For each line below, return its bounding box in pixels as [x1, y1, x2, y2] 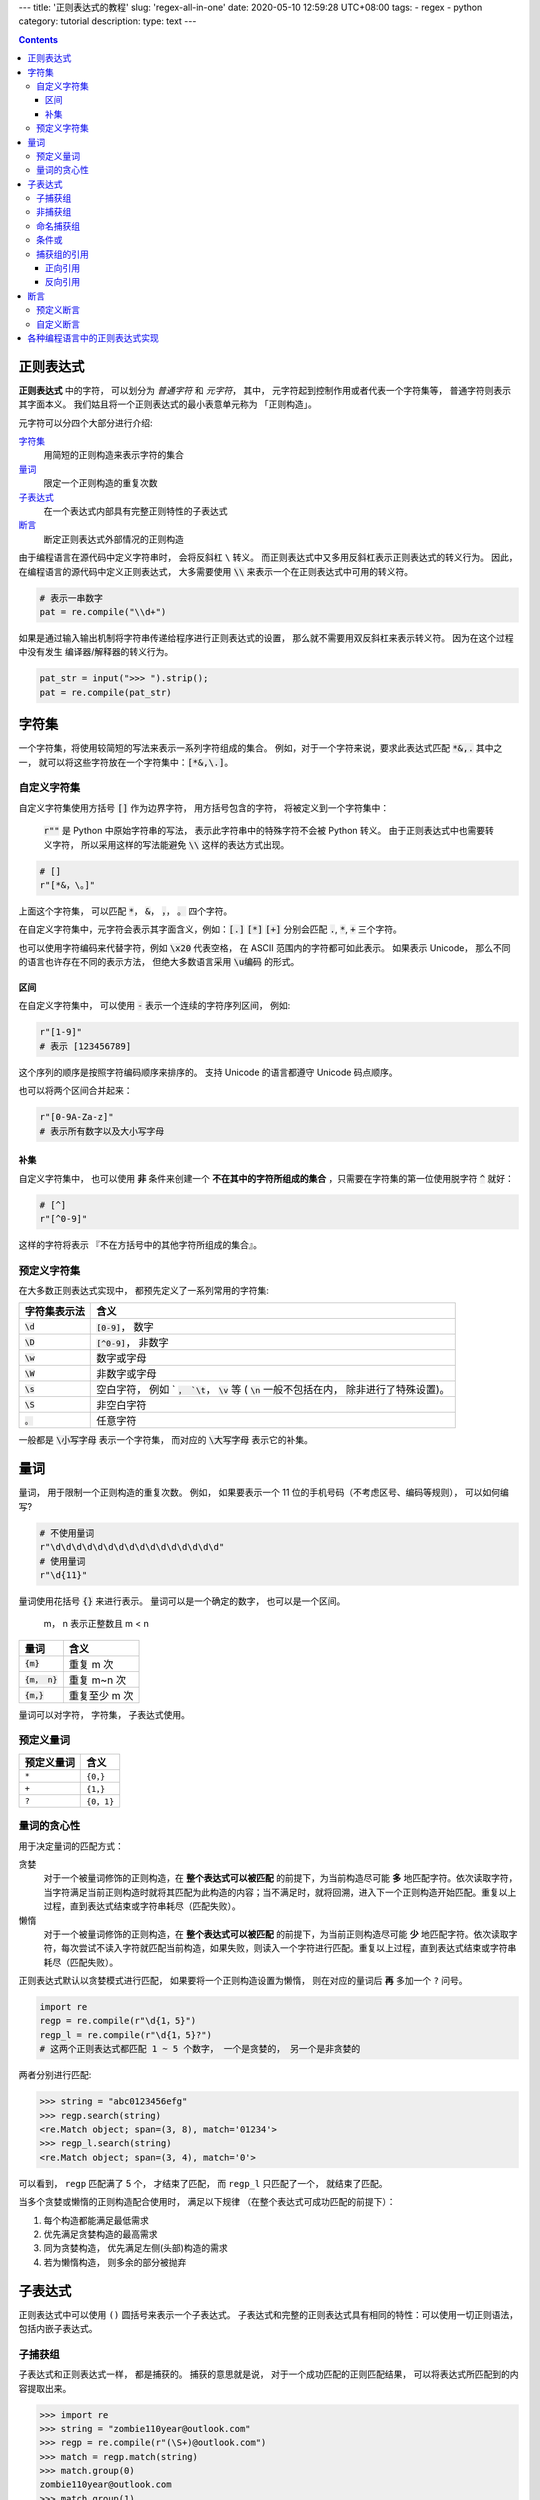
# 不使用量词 [39, 1527, 95, 1539]
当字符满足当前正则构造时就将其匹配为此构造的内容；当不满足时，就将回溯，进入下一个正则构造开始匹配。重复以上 [43, 1886, 517, 1898]
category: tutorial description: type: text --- [18, 15, 197, 27]
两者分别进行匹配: [18, 2069, 92, 2081]
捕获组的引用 [36, 248, 89, 260]
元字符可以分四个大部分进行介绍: [18, 416, 154, 429]
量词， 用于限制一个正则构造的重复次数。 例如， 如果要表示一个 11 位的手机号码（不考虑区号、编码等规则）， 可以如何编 [18, 1486, 510, 1499]
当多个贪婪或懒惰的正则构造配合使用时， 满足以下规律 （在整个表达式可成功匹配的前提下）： [18, 2196, 396, 2208]
